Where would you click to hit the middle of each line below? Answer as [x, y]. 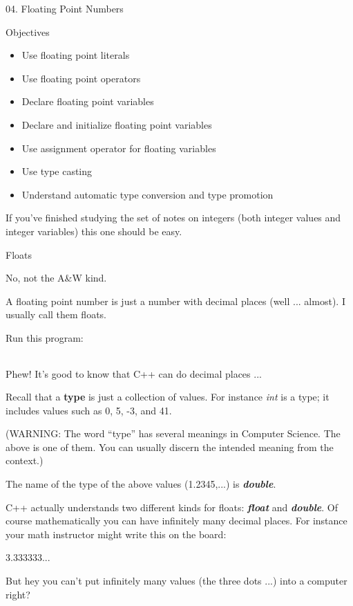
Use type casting [57, 171]
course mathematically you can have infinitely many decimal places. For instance [176, 521]
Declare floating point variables [88, 101]
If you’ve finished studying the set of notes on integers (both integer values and [173, 218]
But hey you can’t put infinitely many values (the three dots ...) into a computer [176, 581]
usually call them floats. [56, 314]
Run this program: [45, 337]
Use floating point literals [76, 55]
